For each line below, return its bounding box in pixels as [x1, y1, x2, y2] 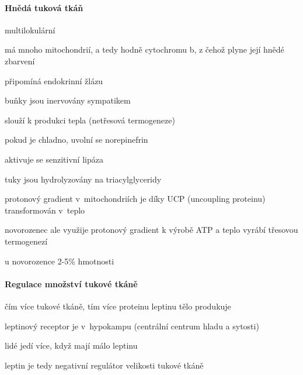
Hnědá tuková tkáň [5, 1, 83, 13]
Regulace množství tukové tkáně [5, 277, 138, 290]
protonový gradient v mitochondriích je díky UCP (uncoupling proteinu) [5, 192, 266, 205]
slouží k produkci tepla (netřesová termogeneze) [5, 113, 175, 126]
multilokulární [5, 23, 55, 36]
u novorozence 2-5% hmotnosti [5, 254, 114, 267]
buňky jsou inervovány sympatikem [5, 94, 131, 106]
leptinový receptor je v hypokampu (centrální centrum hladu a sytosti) [5, 319, 259, 332]
